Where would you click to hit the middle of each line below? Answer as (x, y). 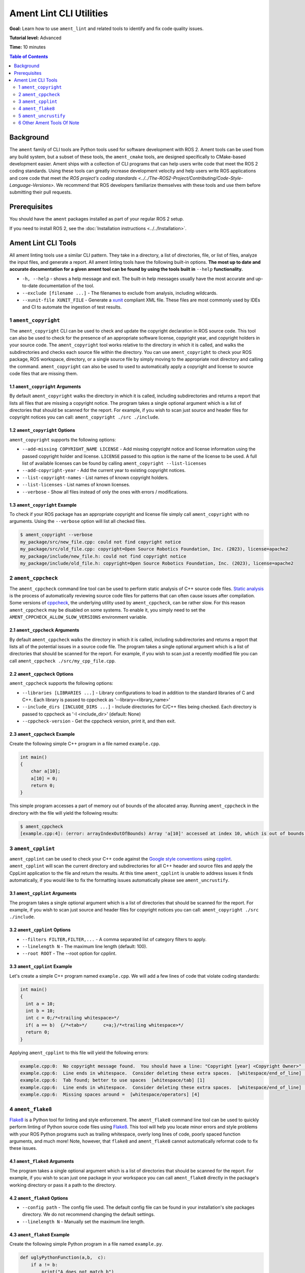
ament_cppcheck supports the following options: (62, 683)
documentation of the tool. (67, 286)
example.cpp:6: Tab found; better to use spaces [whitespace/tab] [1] (113, 1080)
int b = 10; (40, 1011)
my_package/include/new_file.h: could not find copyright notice (103, 556)
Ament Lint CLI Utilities (59, 13)
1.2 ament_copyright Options (42, 430)
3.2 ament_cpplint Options (40, 930)
